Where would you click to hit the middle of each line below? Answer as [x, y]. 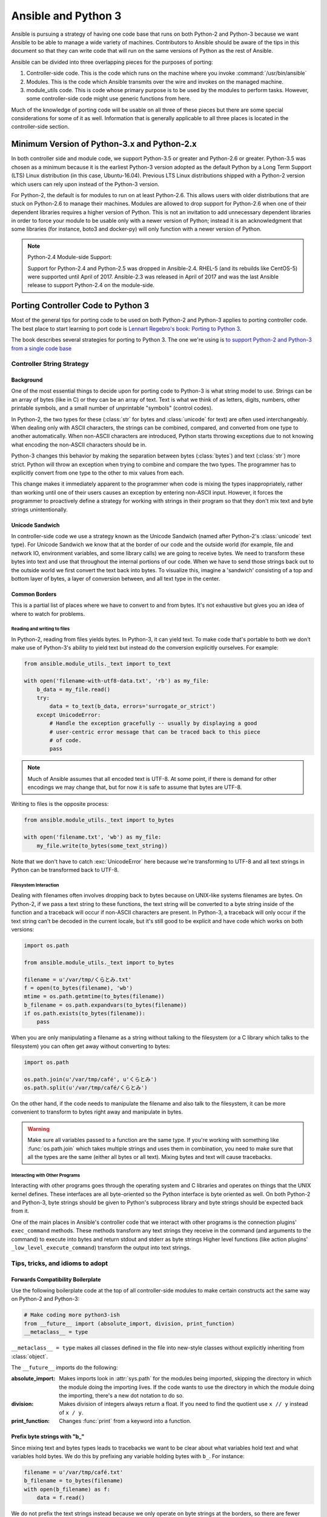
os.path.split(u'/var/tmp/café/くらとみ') [86, 1087]
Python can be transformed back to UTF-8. [65, 870]
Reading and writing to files [41, 629]
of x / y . [71, 1412]
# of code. [65, 740]
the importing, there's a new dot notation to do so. [121, 1396]
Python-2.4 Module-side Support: [70, 257]
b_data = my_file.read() [74, 689]
